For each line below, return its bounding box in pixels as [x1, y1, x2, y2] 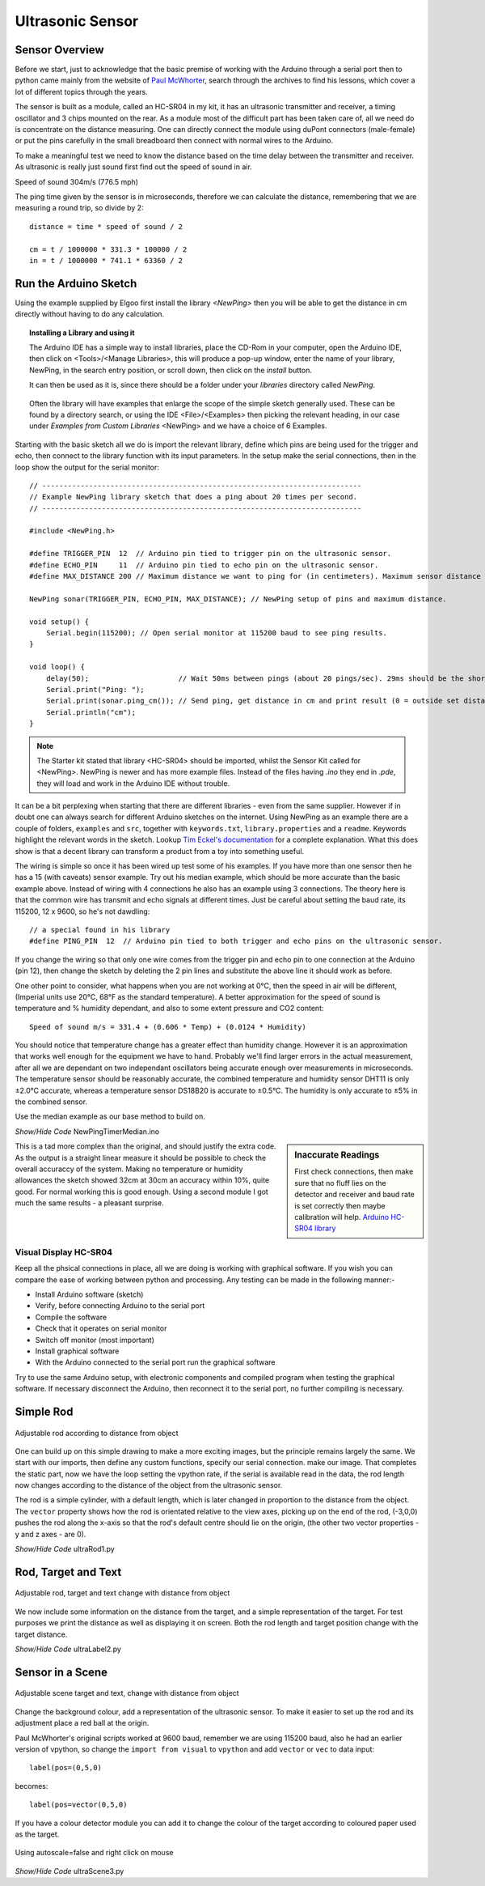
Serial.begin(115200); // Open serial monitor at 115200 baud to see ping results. [45, 628, 388, 637]
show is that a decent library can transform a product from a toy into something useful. [15, 846, 305, 856]
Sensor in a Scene [15, 1665, 108, 1679]
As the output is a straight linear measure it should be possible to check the [15, 1153, 267, 1162]
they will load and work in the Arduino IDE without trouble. [36, 778, 230, 788]
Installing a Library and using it [29, 328, 135, 338]
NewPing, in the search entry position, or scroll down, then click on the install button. [29, 365, 313, 375]
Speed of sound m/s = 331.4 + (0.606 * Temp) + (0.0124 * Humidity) [29, 1022, 306, 1031]
